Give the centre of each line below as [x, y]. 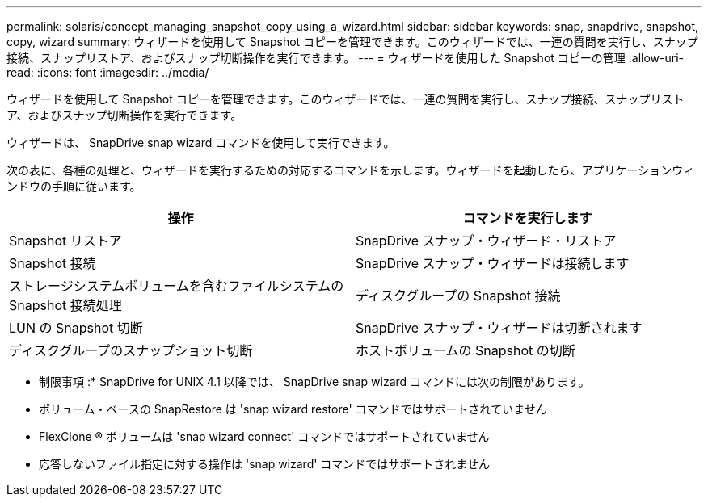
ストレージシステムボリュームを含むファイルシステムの [177, 286]
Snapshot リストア [65, 241]
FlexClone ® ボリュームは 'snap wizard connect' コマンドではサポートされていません [264, 436]
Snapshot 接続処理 [65, 305]
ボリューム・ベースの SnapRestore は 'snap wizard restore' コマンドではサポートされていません [293, 409]
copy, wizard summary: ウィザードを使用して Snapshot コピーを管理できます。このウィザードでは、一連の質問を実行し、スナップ [352, 42]
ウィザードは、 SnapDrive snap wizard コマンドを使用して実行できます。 [201, 143]
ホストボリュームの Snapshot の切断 [466, 350]
